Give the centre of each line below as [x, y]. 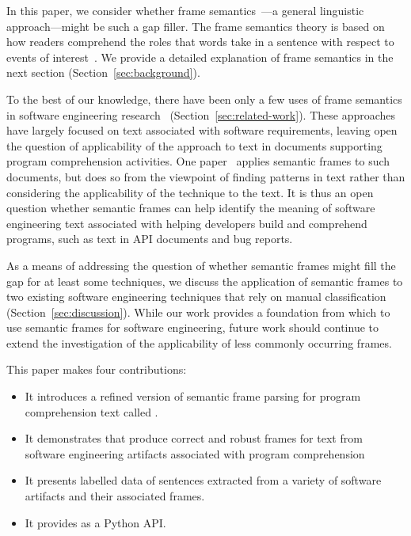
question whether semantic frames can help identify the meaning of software [191, 208]
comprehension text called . [91, 411]
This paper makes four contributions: [97, 369]
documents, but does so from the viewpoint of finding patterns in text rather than [206, 176]
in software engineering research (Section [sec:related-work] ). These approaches [201, 114]
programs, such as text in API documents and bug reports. [150, 239]
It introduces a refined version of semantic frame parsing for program [193, 396]
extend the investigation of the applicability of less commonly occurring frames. [199, 342]
